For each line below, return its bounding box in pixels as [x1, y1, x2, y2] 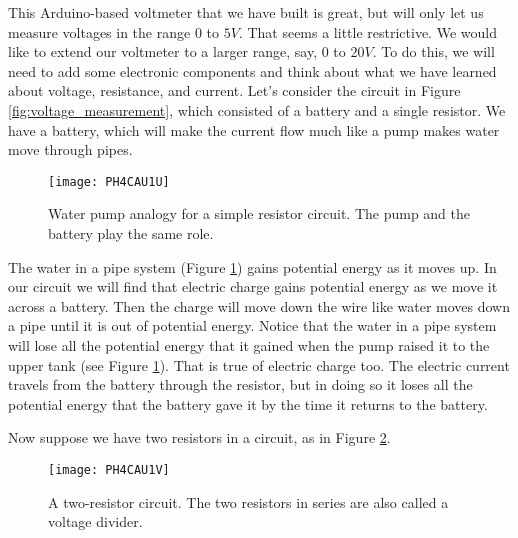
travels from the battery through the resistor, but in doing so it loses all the [8, 374, 473, 395]
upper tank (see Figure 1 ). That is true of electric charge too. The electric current [8, 354, 510, 375]
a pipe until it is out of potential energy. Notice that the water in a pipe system [8, 315, 497, 336]
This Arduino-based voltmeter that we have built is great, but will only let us [8, 2, 484, 22]
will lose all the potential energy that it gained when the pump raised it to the [8, 334, 490, 355]
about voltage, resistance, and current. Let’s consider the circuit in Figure [8, 80, 461, 101]
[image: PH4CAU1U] [48, 174, 170, 189]
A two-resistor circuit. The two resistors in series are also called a [48, 491, 449, 512]
